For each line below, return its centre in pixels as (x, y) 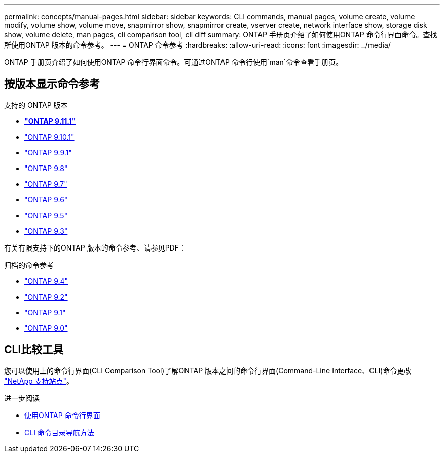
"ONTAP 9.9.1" (48, 152)
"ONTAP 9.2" (46, 297)
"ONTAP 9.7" (46, 184)
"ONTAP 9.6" (46, 199)
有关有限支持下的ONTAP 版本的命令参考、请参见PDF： (95, 247)
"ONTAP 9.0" (46, 328)
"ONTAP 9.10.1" (49, 137)
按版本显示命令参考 (52, 84)
